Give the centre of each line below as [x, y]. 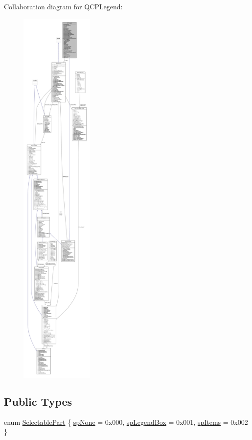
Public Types [38, 401]
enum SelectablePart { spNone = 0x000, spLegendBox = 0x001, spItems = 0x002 [126, 422]
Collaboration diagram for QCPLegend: [63, 6]
